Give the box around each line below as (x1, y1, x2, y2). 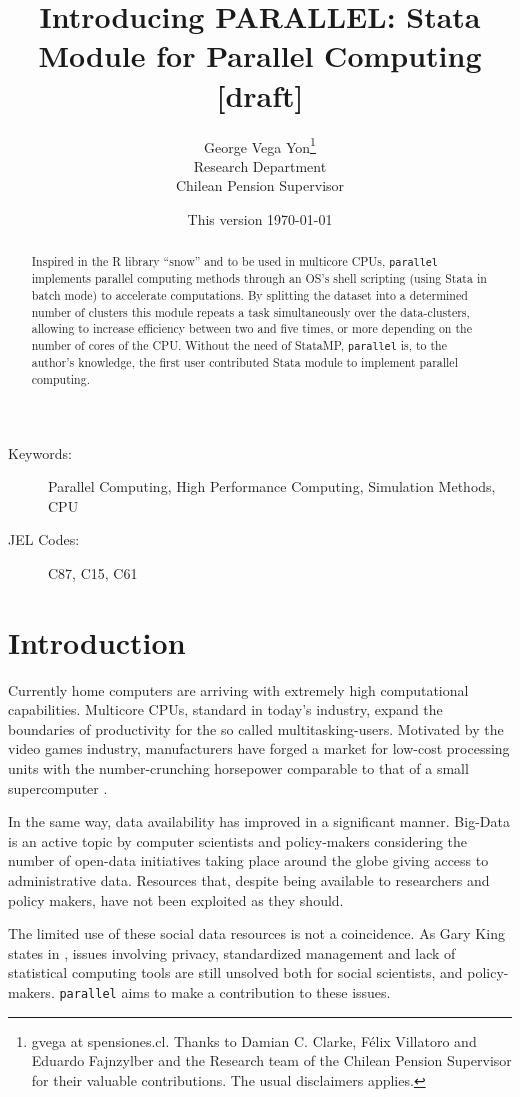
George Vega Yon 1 (204, 133, 316, 157)
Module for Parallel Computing (38, 35, 482, 76)
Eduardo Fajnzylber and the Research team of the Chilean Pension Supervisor (31, 1050, 512, 1071)
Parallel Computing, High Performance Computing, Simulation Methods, (48, 476, 496, 497)
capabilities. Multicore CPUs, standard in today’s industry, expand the (8, 699, 443, 720)
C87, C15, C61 (48, 562, 138, 583)
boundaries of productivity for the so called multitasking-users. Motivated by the (8, 718, 504, 739)
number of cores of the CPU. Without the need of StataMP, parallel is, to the (31, 337, 448, 354)
